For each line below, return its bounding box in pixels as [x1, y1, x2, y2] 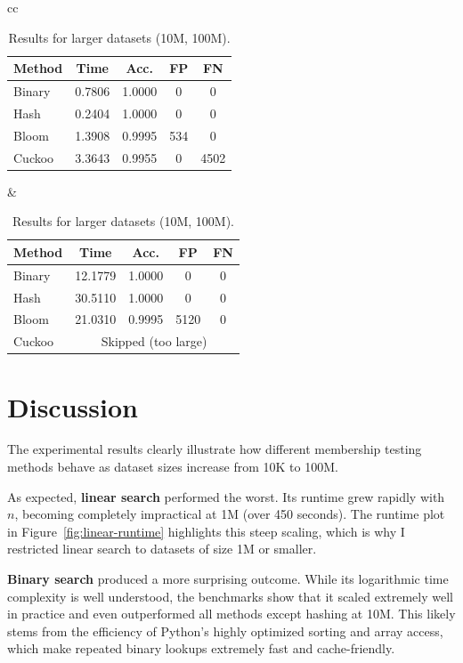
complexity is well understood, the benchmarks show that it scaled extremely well [7, 586, 453, 605]
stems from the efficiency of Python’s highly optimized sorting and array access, [7, 621, 443, 640]
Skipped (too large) [101, 332, 207, 351]
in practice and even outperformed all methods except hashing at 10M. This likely [7, 604, 456, 623]
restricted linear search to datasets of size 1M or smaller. [7, 539, 317, 558]
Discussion [7, 388, 138, 424]
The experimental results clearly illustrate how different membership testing [7, 440, 422, 458]
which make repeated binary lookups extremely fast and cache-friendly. [7, 639, 395, 658]
